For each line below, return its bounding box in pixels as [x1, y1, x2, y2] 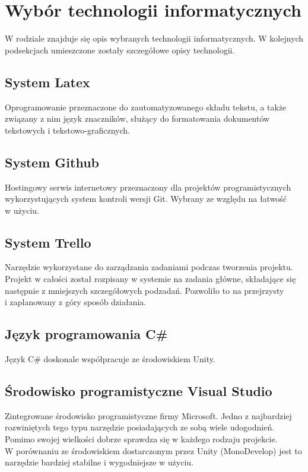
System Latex [5, 72, 90, 91]
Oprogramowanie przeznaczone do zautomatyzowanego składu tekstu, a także [5, 100, 287, 113]
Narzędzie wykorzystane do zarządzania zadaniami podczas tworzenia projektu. [5, 261, 293, 273]
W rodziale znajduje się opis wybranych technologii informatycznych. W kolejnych [5, 32, 304, 45]
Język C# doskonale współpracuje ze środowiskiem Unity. [5, 353, 215, 365]
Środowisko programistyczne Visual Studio [5, 382, 272, 400]
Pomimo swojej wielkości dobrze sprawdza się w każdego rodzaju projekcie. [5, 433, 278, 445]
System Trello [5, 233, 91, 251]
